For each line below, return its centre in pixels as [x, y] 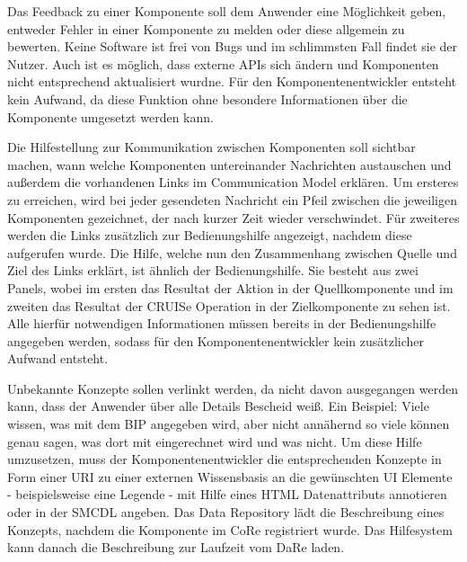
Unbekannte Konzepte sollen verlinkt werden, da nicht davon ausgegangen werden [233, 388]
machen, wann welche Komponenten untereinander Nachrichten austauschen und [229, 164]
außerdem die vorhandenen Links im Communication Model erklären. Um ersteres [233, 182]
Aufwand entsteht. [58, 358]
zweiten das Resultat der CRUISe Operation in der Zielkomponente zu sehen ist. [229, 305]
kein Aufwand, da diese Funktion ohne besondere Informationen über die [207, 98]
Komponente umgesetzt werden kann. [110, 116]
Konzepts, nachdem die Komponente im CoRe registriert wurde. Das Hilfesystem [230, 529]
